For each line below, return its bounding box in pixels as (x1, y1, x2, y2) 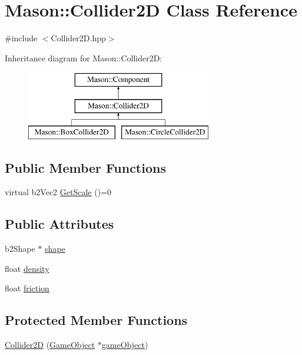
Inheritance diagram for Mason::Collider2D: (5, 51, 162, 64)
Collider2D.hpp (51, 32, 106, 44)
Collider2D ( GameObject (5, 338, 95, 351)
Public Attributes (5, 215, 114, 233)
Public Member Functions (5, 158, 166, 176)
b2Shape (5, 242, 35, 255)
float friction (5, 282, 49, 294)
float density (5, 262, 49, 274)
